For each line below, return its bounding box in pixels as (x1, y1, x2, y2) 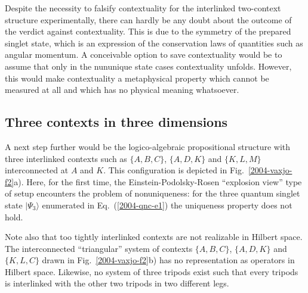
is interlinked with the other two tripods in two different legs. (5, 277, 229, 289)
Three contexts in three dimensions (5, 113, 228, 131)
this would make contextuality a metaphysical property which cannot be (5, 71, 269, 84)
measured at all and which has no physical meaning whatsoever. (5, 83, 239, 96)
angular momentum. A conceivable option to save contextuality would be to (5, 48, 282, 61)
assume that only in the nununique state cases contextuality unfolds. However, (5, 60, 292, 72)
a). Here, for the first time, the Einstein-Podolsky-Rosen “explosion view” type (14, 175, 302, 188)
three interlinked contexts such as (5, 152, 127, 164)
